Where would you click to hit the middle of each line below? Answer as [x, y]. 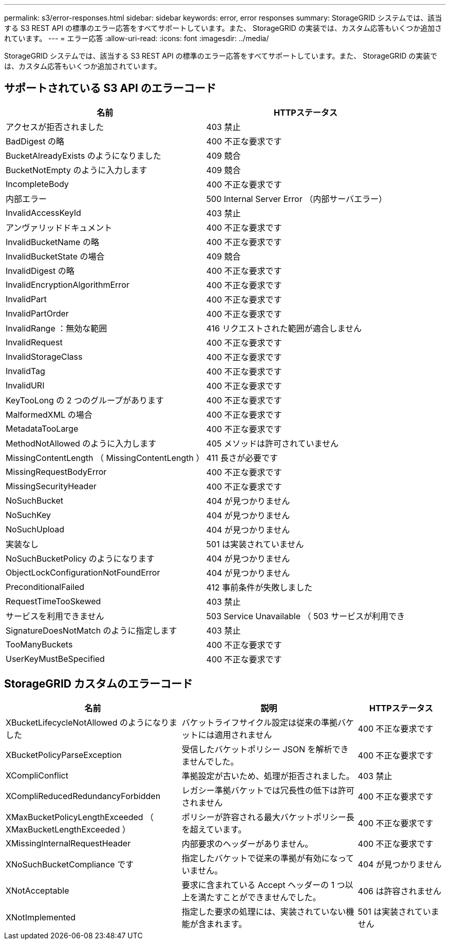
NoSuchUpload [35, 529]
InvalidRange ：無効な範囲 [57, 328]
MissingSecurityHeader [51, 486]
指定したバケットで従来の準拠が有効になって [268, 858]
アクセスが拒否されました [55, 127]
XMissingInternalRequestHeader [68, 843]
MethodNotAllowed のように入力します [81, 443]
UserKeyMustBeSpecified [55, 659]
